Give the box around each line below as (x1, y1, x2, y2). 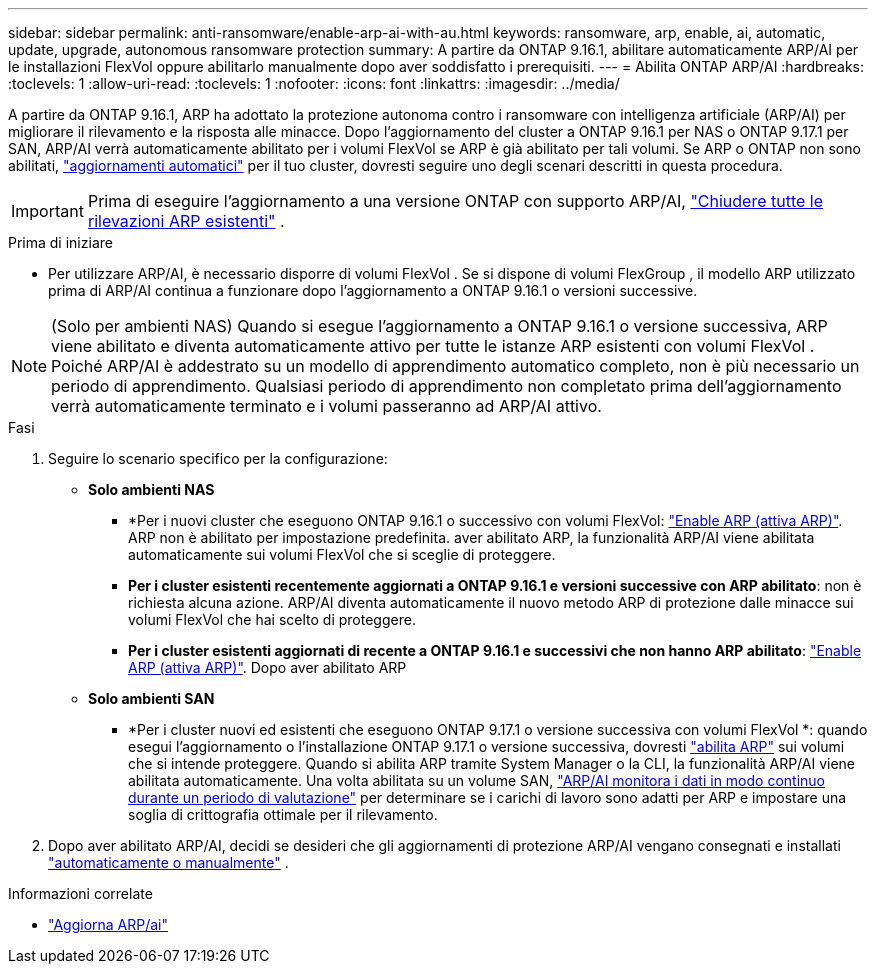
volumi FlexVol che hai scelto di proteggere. (128, 611, 416, 628)
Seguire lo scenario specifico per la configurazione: (48, 450, 388, 467)
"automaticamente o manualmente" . (48, 854, 289, 871)
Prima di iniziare (8, 234, 113, 251)
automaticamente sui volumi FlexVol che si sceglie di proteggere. (128, 546, 556, 563)
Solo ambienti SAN (88, 690, 215, 707)
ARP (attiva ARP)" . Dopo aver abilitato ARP (128, 659, 407, 676)
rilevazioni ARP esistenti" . (87, 211, 285, 231)
